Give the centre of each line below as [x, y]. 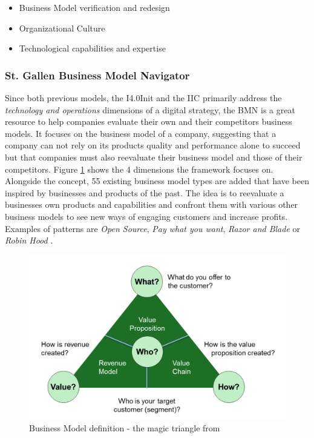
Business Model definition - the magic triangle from [125, 427]
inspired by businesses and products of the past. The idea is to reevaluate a [145, 192]
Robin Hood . [29, 240]
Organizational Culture [62, 28]
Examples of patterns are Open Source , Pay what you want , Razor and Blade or [153, 228]
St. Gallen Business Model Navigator [97, 75]
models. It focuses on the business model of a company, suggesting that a [141, 133]
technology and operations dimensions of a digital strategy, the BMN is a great [150, 109]
